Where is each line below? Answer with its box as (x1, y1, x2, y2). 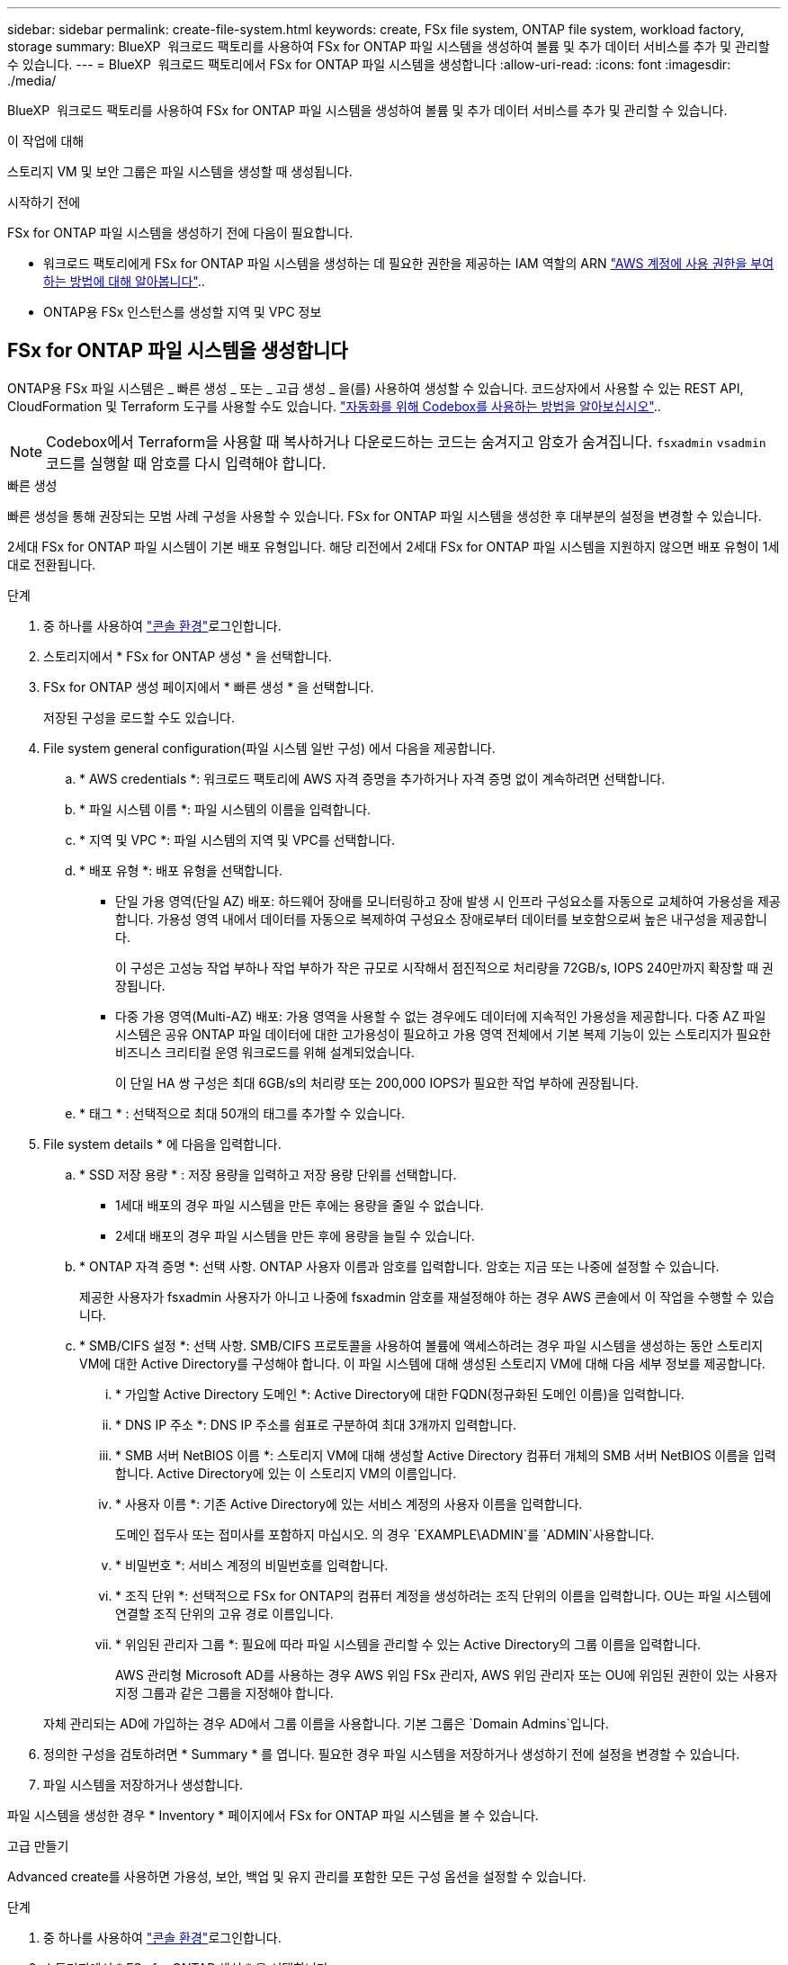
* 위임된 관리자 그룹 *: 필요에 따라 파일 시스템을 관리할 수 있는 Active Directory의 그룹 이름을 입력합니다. (115, 1636, 702, 1652)
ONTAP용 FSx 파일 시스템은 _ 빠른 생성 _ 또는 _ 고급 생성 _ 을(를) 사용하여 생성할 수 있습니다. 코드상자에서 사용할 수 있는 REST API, (7, 380, 744, 396)
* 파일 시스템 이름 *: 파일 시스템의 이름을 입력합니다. (79, 801, 372, 817)
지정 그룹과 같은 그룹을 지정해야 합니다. (115, 1684, 334, 1700)
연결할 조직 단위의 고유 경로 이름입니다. (115, 1605, 334, 1621)
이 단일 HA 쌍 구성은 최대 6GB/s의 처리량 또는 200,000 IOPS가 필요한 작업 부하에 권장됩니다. (115, 1074, 639, 1090)
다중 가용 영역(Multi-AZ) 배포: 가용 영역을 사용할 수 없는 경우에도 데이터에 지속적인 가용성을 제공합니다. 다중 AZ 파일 (115, 1008, 766, 1024)
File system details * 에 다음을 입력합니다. (43, 1135, 282, 1152)
